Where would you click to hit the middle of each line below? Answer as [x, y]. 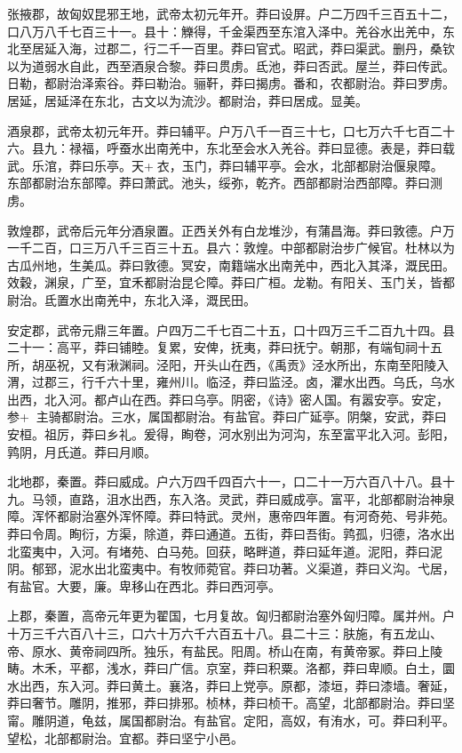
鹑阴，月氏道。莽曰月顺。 [82, 451]
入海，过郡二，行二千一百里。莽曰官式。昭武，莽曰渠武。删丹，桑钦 [255, 48]
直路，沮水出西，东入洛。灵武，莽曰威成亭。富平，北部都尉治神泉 [262, 498]
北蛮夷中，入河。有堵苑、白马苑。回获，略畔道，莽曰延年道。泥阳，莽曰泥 [225, 551]
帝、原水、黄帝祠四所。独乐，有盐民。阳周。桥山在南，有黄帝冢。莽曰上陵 [225, 650]
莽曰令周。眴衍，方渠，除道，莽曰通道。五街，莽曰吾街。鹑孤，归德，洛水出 [231, 534]
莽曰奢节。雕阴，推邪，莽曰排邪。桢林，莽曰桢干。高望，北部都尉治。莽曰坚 [231, 703]
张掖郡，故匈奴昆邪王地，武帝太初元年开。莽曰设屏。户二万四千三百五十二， [231, 13]
